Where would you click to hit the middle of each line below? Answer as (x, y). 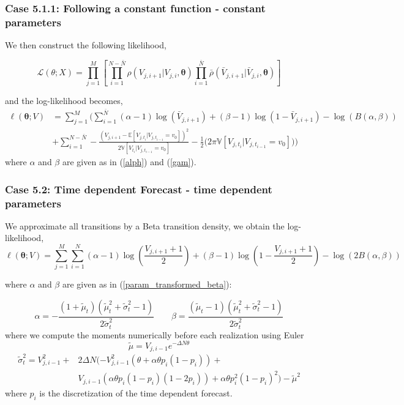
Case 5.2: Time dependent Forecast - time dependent (139, 189)
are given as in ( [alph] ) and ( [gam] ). (129, 162)
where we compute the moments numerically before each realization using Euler (155, 334)
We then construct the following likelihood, (86, 45)
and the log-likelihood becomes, (64, 101)
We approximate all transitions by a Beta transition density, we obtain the (145, 225)
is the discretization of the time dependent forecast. (136, 393)
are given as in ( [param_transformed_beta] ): (147, 284)
